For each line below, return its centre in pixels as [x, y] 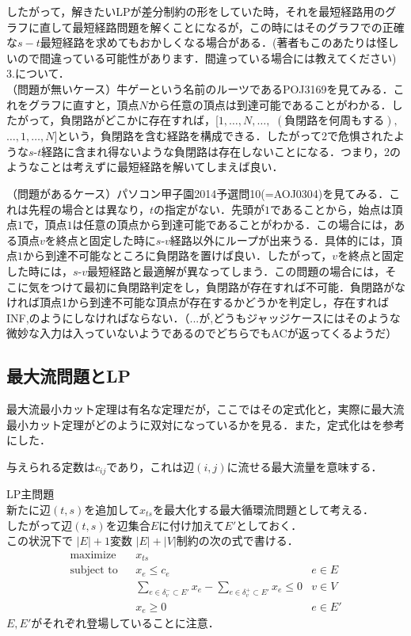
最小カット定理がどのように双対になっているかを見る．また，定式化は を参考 [206, 424]
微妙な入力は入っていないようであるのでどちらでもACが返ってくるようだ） [202, 333]
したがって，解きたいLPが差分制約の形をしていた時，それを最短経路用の [196, 11]
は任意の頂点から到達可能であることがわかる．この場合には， [233, 225]
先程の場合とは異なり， [89, 209]
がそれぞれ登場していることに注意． [125, 623]
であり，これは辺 [150, 466]
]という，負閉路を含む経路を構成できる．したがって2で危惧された [224, 136]
